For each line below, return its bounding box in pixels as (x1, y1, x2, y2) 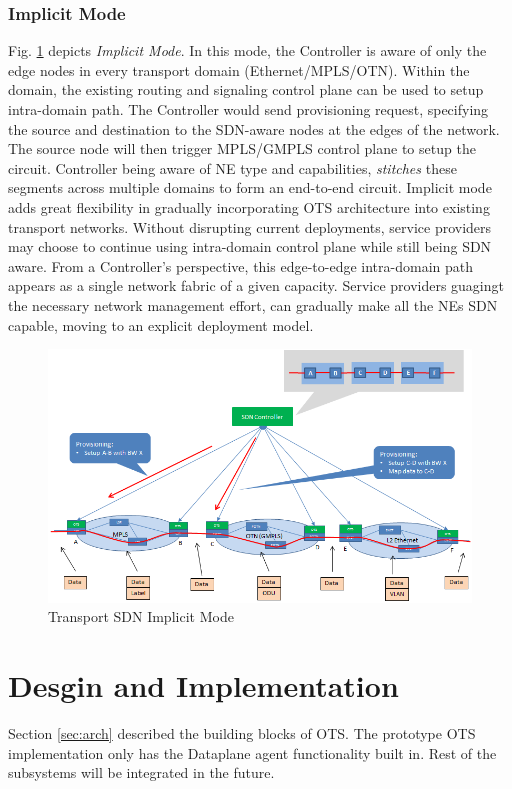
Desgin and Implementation (8, 665, 399, 706)
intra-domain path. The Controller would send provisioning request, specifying (8, 99, 489, 119)
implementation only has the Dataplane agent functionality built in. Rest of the (8, 742, 497, 763)
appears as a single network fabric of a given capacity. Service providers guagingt (8, 275, 504, 296)
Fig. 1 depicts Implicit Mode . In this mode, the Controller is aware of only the (8, 40, 487, 61)
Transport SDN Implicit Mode (48, 606, 234, 627)
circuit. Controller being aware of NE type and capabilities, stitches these (8, 157, 457, 178)
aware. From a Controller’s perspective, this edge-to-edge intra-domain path (8, 255, 473, 276)
